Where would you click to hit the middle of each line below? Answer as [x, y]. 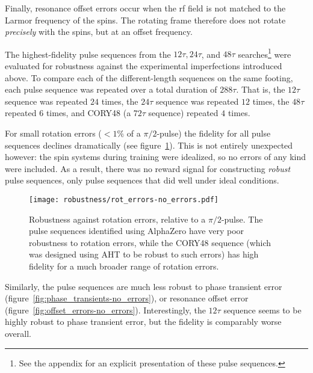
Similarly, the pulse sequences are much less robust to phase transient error [144, 286]
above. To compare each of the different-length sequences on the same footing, [149, 77]
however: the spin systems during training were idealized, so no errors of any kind [156, 157]
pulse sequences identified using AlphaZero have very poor [137, 231]
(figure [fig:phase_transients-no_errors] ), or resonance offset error [127, 298]
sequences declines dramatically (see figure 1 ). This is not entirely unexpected [149, 145]
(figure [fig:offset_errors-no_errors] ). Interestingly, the [105, 310]
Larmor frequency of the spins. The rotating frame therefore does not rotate [145, 20]
